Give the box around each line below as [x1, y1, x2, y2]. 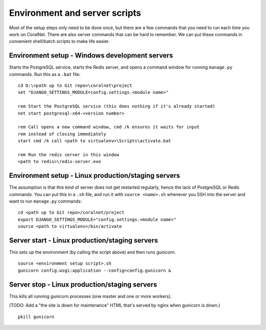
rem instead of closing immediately [18, 131, 106, 137]
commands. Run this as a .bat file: [9, 71, 81, 77]
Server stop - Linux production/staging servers [9, 280, 157, 289]
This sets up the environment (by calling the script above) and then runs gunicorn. [9, 249, 176, 255]
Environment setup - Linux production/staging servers [9, 171, 180, 180]
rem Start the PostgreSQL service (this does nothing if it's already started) [18, 104, 215, 109]
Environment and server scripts [9, 7, 141, 18]
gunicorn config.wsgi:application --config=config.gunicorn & [18, 267, 171, 273]
